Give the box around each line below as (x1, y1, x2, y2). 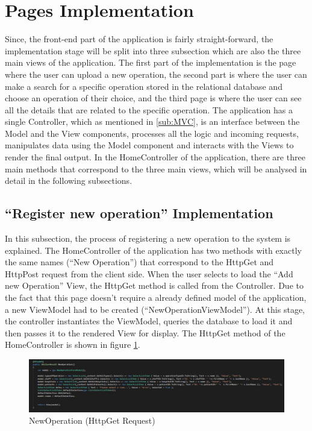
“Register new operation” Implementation (5, 204, 273, 222)
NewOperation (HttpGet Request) (29, 414, 155, 427)
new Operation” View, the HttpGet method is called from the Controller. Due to (5, 279, 304, 292)
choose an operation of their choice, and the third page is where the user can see (5, 92, 302, 104)
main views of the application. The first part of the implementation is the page (5, 56, 296, 69)
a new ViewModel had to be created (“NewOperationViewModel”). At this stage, (5, 303, 305, 315)
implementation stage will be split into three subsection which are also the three (5, 44, 301, 57)
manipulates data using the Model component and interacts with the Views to (5, 139, 294, 151)
